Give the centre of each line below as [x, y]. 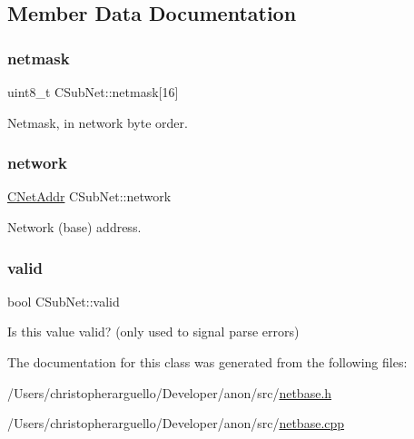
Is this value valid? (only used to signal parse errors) [153, 332]
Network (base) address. [74, 227]
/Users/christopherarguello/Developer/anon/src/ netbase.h [170, 392]
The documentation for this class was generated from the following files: [207, 362]
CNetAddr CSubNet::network [89, 196]
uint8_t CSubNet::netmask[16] [93, 92]
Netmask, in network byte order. [98, 122]
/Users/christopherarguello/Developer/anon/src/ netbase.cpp [176, 423]
